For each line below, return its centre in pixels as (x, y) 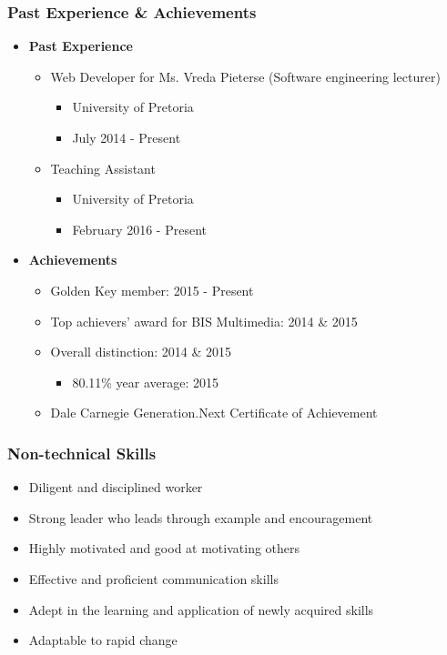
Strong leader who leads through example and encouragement (201, 517)
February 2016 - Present (139, 229)
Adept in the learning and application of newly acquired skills (201, 609)
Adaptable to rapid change (103, 640)
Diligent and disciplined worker (116, 487)
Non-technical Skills (82, 453)
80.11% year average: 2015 (146, 382)
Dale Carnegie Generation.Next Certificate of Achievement (214, 413)
